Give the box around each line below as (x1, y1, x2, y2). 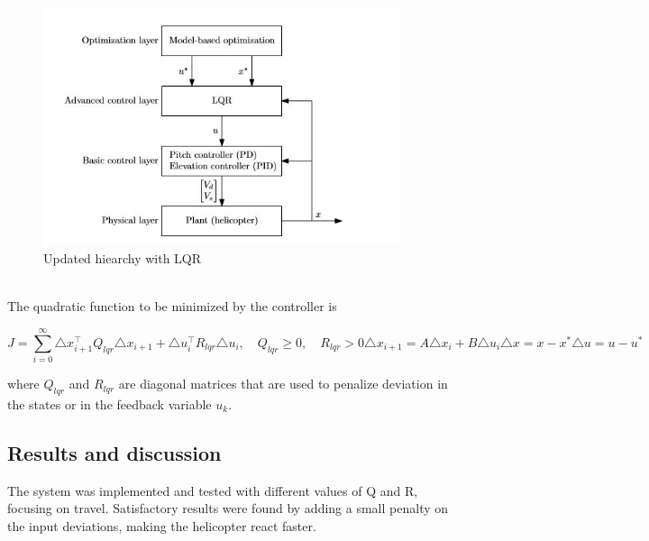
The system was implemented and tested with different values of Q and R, (7, 481, 418, 500)
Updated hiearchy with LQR (43, 249, 202, 268)
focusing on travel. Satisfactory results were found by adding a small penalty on (7, 499, 449, 518)
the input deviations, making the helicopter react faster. (7, 516, 316, 535)
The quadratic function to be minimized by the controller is (7, 297, 337, 316)
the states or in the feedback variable (7, 394, 212, 413)
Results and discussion (7, 438, 222, 466)
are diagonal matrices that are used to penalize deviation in (118, 374, 448, 393)
